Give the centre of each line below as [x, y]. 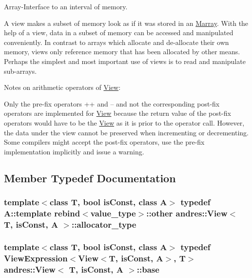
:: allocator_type [104, 224]
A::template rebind [42, 213]
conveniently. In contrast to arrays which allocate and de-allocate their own [116, 42]
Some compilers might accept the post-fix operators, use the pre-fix [104, 142]
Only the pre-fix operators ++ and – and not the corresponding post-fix [112, 103]
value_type [113, 213]
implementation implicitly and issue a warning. [74, 151]
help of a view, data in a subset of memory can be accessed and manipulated [119, 32]
